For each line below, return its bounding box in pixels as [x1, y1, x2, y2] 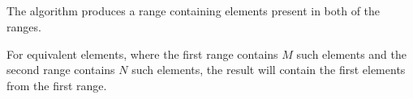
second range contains [6, 61, 115, 78]
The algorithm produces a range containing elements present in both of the [6, 2, 381, 19]
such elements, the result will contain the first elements [131, 61, 406, 78]
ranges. [6, 18, 41, 35]
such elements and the [296, 45, 407, 62]
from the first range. [6, 76, 107, 93]
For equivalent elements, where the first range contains [6, 45, 278, 62]
